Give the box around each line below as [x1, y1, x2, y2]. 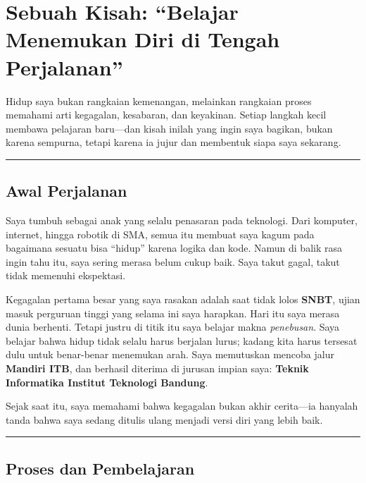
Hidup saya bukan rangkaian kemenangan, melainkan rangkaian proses [6, 93, 312, 108]
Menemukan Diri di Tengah [6, 25, 280, 54]
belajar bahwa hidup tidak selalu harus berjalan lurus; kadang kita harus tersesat [6, 333, 358, 348]
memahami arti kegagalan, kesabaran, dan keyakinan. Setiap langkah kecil [6, 107, 327, 122]
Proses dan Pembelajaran [6, 457, 195, 479]
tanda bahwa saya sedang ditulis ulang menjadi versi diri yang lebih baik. [6, 412, 323, 427]
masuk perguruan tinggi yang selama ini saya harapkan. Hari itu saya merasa [6, 305, 340, 320]
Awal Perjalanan [6, 180, 127, 202]
